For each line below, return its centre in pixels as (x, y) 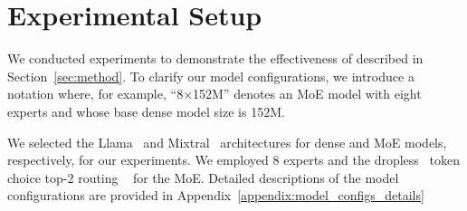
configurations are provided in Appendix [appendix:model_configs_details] (216, 195)
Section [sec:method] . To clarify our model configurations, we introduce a (211, 76)
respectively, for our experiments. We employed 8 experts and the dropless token (233, 160)
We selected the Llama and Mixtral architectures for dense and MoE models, (227, 142)
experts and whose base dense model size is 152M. (146, 111)
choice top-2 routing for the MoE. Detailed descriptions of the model (203, 177)
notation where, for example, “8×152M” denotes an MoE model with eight (214, 94)
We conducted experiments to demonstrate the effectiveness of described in (215, 58)
